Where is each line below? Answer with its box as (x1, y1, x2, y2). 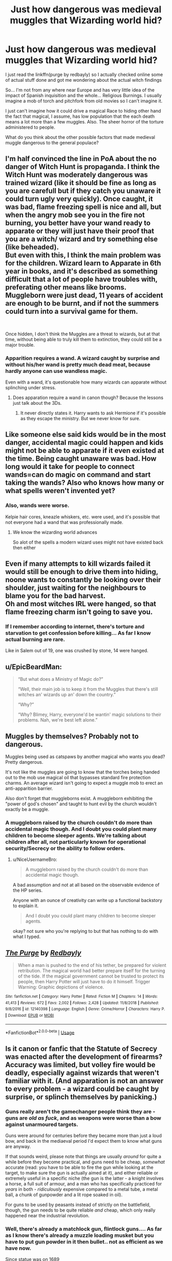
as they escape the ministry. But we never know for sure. (20, 416, 141, 422)
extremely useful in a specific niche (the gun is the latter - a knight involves (5, 1175, 164, 1181)
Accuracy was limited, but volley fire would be (5, 1060, 156, 1069)
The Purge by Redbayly (5, 948, 81, 957)
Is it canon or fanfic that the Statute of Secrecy (5, 1044, 158, 1053)
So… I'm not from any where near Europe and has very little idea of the (5, 86, 155, 93)
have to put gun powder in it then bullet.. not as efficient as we (5, 1238, 163, 1246)
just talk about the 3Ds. (12, 400, 62, 406)
